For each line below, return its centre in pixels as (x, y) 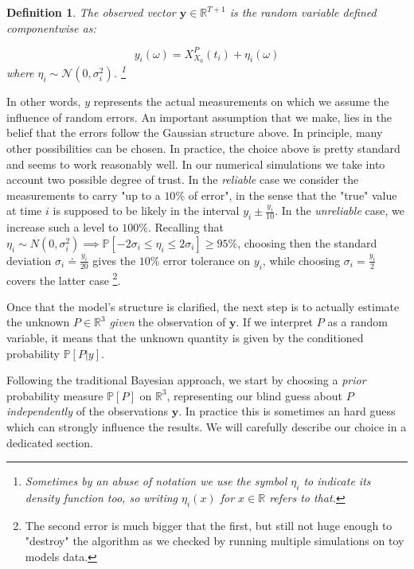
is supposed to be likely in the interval (146, 210)
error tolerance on (207, 260)
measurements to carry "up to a (84, 195)
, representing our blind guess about (255, 395)
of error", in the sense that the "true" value (293, 195)
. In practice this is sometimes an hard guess (287, 411)
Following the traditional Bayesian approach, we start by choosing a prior (186, 380)
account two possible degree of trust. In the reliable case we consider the (183, 179)
